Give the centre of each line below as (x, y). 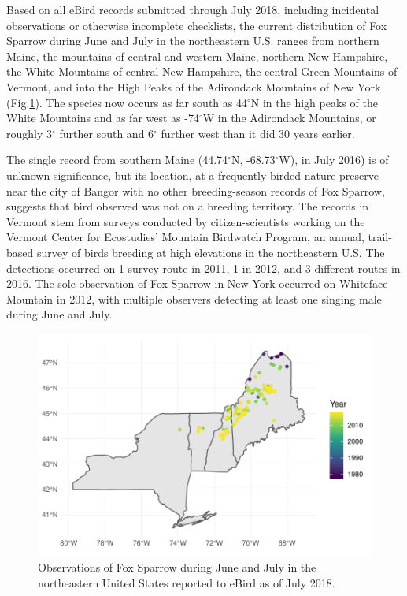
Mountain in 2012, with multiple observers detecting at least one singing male (194, 298)
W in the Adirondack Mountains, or (289, 118)
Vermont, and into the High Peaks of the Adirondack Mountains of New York (194, 86)
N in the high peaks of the (314, 102)
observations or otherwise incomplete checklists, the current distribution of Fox (197, 25)
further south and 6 (107, 133)
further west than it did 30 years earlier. (258, 133)
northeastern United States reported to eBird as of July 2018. (187, 582)
